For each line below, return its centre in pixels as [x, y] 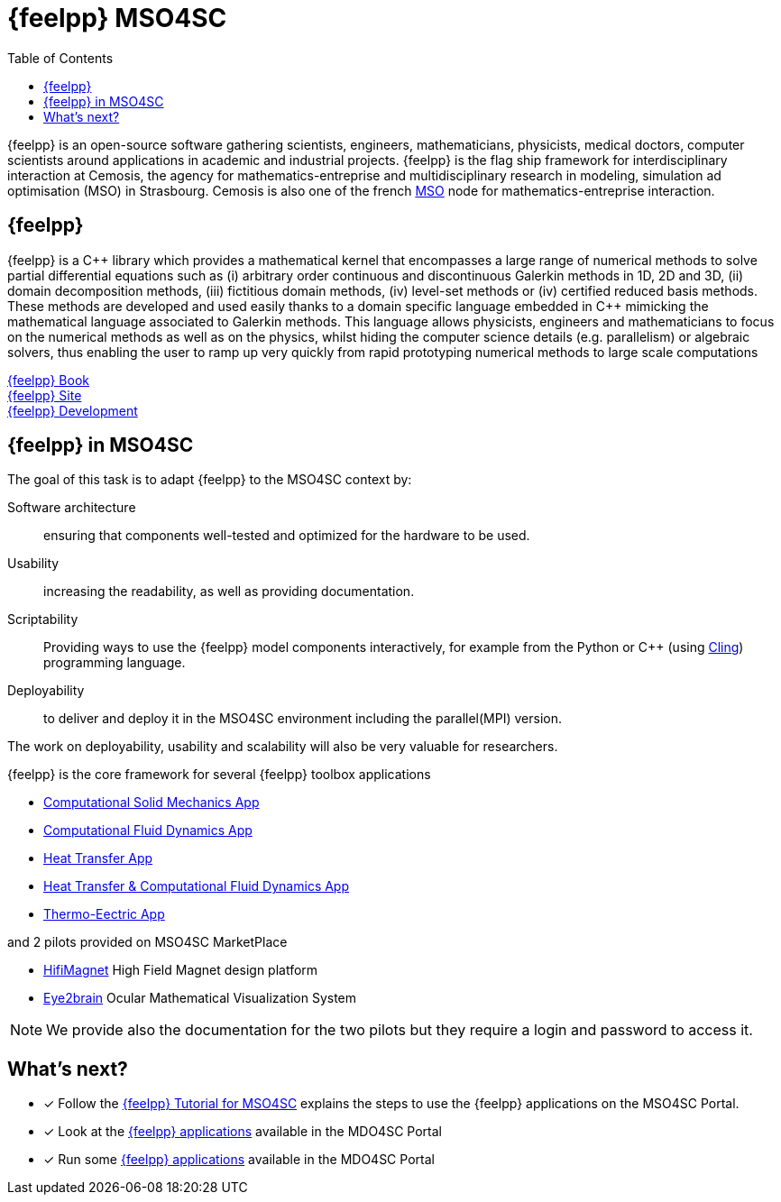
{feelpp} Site [45, 395]
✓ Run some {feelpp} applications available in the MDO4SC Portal [239, 1160]
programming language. [115, 663]
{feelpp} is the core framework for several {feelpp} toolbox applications [219, 775]
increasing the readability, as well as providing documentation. [229, 592]
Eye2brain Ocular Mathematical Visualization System [200, 998]
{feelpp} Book [48, 380]
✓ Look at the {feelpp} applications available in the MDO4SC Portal [243, 1132]
